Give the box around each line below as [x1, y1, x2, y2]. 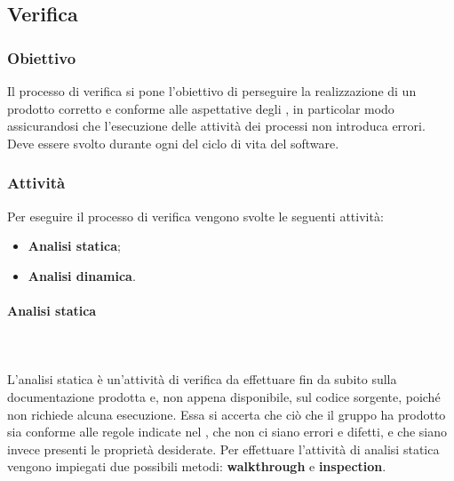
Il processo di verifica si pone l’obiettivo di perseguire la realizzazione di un [7, 82, 417, 100]
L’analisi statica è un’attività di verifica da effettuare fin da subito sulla [7, 370, 397, 389]
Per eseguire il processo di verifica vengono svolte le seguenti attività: [7, 206, 384, 225]
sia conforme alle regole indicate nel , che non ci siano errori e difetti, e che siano [7, 422, 448, 441]
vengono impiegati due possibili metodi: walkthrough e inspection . [7, 457, 386, 476]
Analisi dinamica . [28, 266, 136, 285]
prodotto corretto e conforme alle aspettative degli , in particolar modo [7, 99, 394, 117]
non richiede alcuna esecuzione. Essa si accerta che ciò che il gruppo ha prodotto [7, 405, 446, 423]
